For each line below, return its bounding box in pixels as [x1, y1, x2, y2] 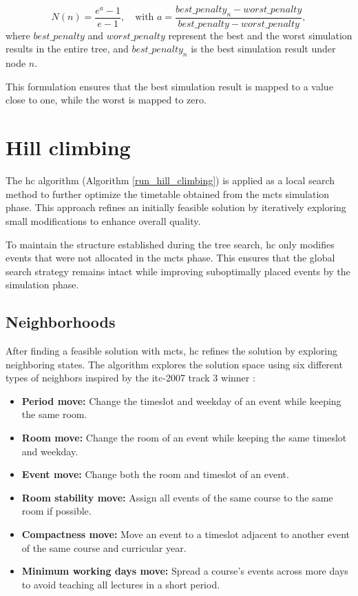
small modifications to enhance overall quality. [6, 213, 201, 228]
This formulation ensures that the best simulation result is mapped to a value [6, 79, 333, 93]
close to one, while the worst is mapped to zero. [6, 92, 207, 107]
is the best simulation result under [191, 41, 336, 56]
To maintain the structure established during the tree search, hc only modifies [6, 237, 335, 251]
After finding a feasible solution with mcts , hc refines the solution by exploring [6, 344, 337, 358]
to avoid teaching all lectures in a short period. [21, 577, 220, 591]
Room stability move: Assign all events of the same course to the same [21, 490, 333, 504]
